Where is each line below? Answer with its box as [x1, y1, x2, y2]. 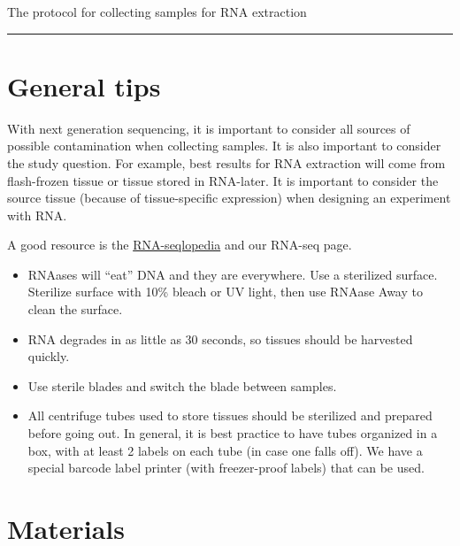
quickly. [27, 347, 70, 365]
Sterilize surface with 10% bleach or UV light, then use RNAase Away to [27, 282, 423, 301]
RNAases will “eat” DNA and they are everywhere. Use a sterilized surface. [27, 265, 438, 283]
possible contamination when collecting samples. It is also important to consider [7, 136, 441, 155]
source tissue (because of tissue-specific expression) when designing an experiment [7, 188, 451, 207]
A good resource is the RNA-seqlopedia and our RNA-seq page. [7, 235, 352, 254]
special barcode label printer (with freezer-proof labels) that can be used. [27, 458, 425, 477]
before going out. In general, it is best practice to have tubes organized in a [27, 424, 438, 442]
